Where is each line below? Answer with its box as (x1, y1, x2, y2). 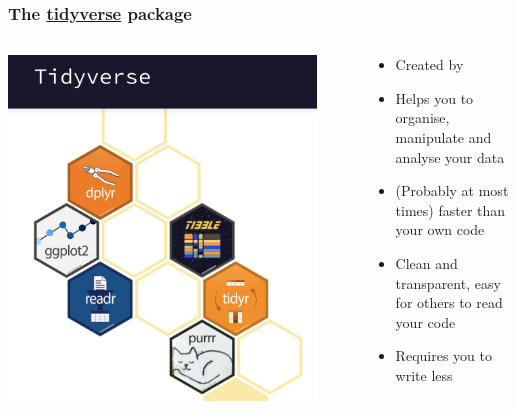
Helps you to (395, 87, 474, 108)
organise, (395, 107, 450, 128)
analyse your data (395, 146, 505, 167)
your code (395, 311, 456, 332)
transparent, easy (395, 272, 501, 293)
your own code (395, 219, 485, 240)
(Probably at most (395, 180, 509, 201)
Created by (395, 54, 464, 75)
